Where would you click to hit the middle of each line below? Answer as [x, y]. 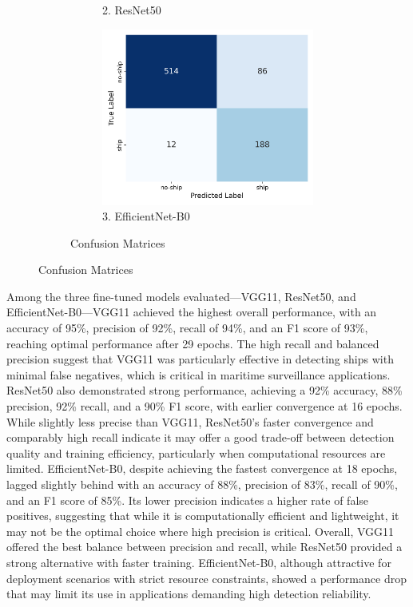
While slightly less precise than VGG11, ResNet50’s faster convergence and [190, 421]
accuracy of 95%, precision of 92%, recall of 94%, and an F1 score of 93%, [187, 328]
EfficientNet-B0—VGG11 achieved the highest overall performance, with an [192, 312]
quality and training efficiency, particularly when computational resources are [196, 452]
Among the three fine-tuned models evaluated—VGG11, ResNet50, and [181, 296]
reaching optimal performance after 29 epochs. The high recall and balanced [193, 343]
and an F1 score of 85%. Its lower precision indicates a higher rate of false [188, 500]
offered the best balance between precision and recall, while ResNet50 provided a [205, 547]
